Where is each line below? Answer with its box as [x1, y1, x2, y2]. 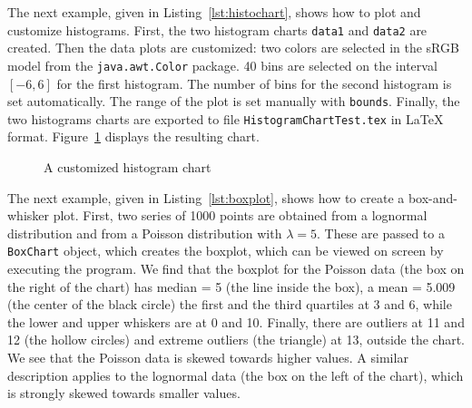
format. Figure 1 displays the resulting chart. [7, 127, 260, 146]
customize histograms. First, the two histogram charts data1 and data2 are [7, 20, 428, 39]
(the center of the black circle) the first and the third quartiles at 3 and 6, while [7, 295, 452, 314]
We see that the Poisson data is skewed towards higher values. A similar [7, 348, 408, 366]
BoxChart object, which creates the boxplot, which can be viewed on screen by [7, 241, 444, 260]
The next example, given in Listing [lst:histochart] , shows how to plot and [7, 3, 421, 21]
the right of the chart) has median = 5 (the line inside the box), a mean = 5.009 [7, 277, 456, 296]
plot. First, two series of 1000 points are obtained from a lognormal [53, 206, 428, 225]
